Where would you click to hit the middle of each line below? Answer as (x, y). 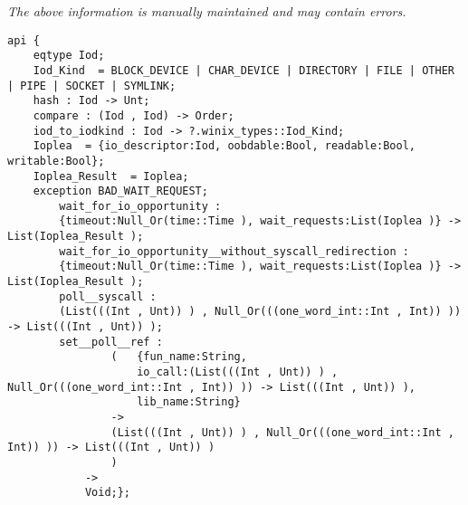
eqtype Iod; (69, 56)
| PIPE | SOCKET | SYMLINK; (92, 86)
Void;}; (108, 493)
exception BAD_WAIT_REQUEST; (120, 191)
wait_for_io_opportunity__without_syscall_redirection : (234, 251)
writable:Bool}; (56, 161)
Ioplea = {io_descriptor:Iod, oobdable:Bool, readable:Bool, (224, 146)
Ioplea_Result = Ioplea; (111, 176)
